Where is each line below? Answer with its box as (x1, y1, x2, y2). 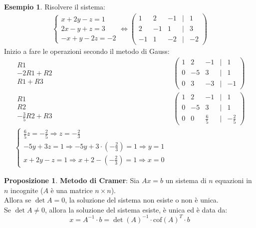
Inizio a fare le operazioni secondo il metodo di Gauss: (4, 45, 170, 56)
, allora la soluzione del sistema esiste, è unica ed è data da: (45, 204, 228, 215)
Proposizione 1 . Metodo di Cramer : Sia (4, 175, 140, 186)
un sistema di (165, 175, 207, 186)
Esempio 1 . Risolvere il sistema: (4, 1, 105, 11)
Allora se (4, 195, 31, 205)
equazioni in (215, 175, 252, 186)
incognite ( (10, 185, 43, 195)
